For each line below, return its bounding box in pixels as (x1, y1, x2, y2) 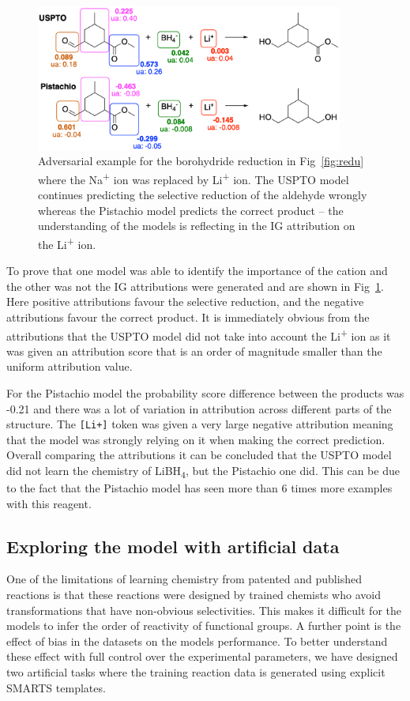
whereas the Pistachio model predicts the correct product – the (38, 202, 344, 218)
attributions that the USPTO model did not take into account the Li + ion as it (6, 325, 391, 344)
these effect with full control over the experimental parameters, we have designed (6, 648, 398, 665)
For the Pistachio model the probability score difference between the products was (6, 384, 404, 401)
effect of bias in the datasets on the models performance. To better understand (6, 632, 388, 649)
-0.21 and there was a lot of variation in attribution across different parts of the (6, 400, 392, 416)
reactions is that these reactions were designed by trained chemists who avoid (6, 586, 381, 603)
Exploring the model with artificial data (6, 533, 340, 558)
